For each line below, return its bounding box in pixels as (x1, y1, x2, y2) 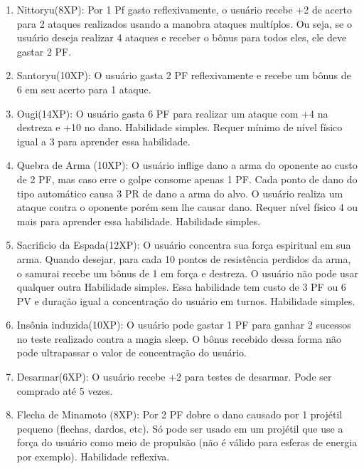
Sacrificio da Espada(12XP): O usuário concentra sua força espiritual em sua (16, 237, 351, 252)
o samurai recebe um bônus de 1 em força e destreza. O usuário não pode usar (16, 265, 358, 280)
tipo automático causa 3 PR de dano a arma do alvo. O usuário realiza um (16, 185, 343, 200)
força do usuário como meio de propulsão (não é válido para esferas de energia (16, 435, 358, 450)
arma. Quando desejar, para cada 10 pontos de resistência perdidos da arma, (16, 251, 351, 266)
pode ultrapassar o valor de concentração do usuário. (16, 345, 247, 360)
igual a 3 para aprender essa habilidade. (16, 133, 191, 148)
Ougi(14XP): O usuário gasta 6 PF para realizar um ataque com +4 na (16, 105, 328, 120)
